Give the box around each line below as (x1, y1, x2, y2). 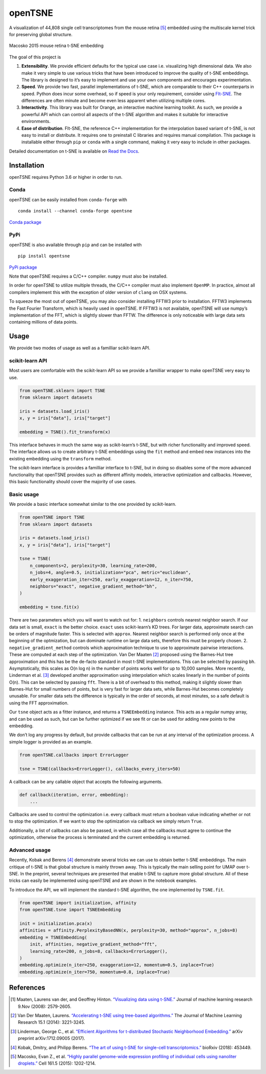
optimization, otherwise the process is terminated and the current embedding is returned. (9, 834, 191, 840)
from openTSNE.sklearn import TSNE (19, 388, 105, 393)
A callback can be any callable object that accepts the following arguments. (9, 779, 163, 785)
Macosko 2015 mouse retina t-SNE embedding (9, 42, 104, 49)
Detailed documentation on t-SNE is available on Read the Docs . (9, 148, 140, 154)
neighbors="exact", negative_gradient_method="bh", (30, 583, 158, 589)
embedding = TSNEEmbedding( (19, 934, 87, 940)
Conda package (9, 219, 42, 225)
